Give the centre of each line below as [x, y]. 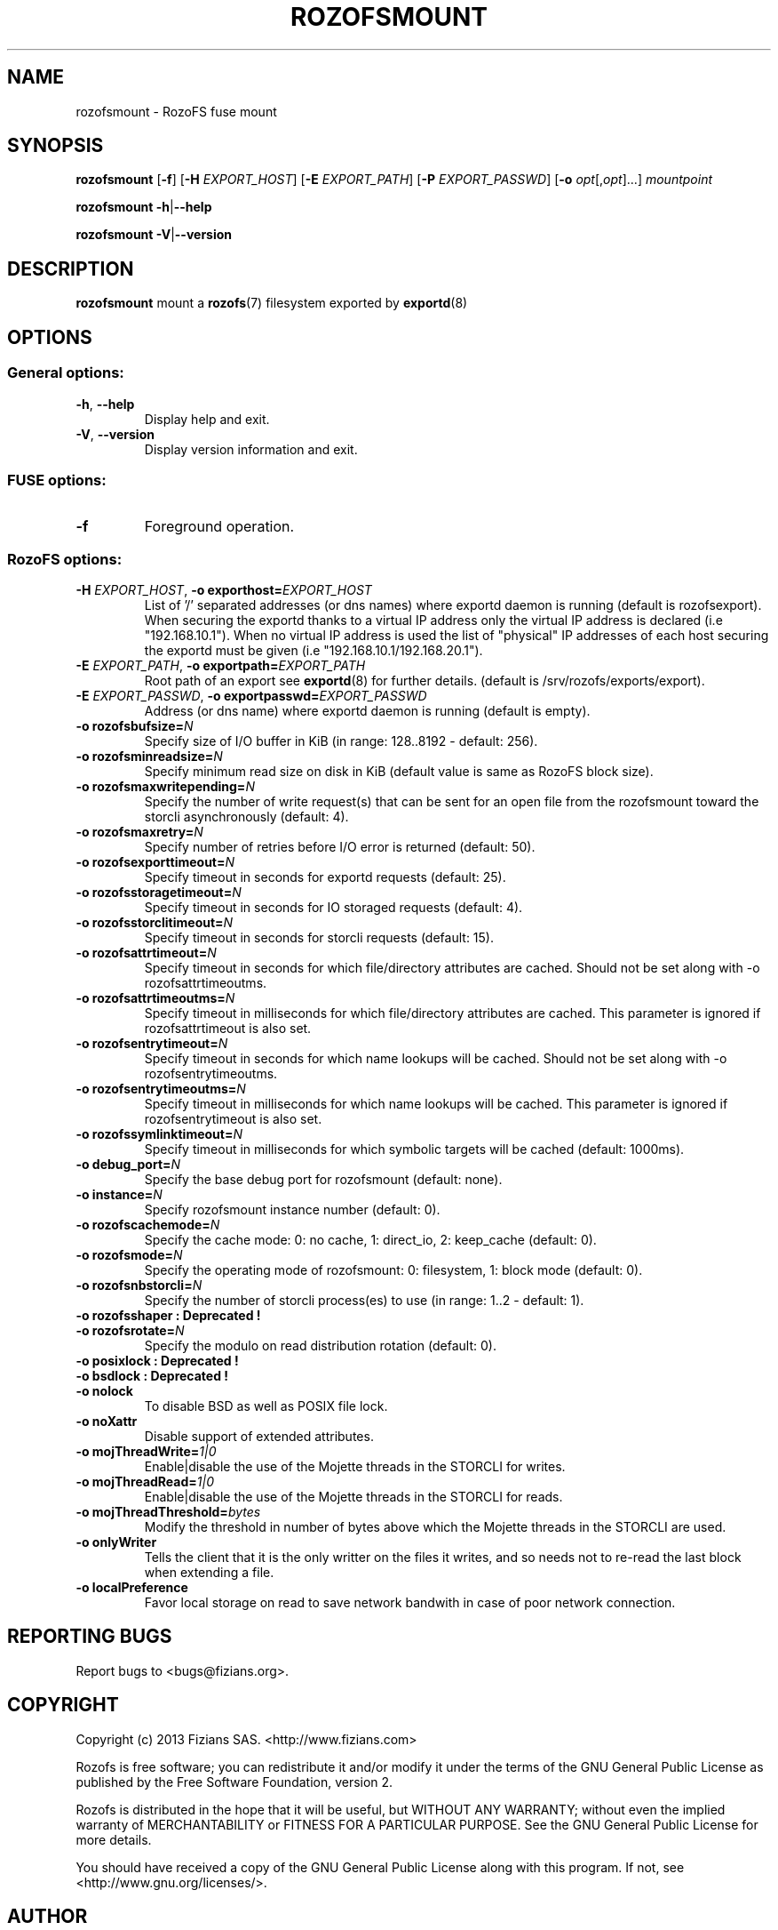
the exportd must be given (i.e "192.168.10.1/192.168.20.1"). [314, 650]
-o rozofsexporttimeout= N [155, 862]
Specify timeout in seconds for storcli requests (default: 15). [319, 937]
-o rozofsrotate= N [130, 1330]
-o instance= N [119, 1194]
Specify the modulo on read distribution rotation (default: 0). [320, 1345]
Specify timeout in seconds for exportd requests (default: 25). [325, 877]
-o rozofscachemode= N [148, 1225]
